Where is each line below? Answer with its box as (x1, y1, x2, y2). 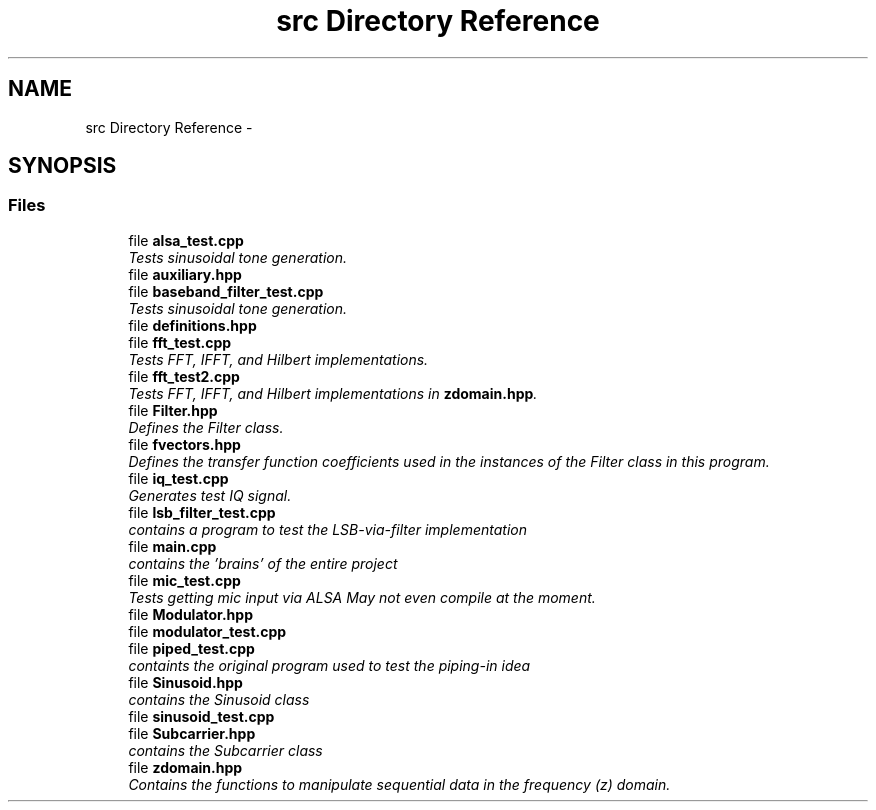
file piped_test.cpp (128, 639, 255, 657)
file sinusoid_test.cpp (128, 707, 275, 725)
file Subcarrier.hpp (128, 724, 256, 742)
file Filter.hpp (128, 401, 218, 419)
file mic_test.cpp (128, 571, 241, 589)
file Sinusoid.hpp (128, 673, 243, 691)
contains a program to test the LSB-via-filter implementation (128, 520, 527, 538)
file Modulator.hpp (128, 605, 253, 623)
